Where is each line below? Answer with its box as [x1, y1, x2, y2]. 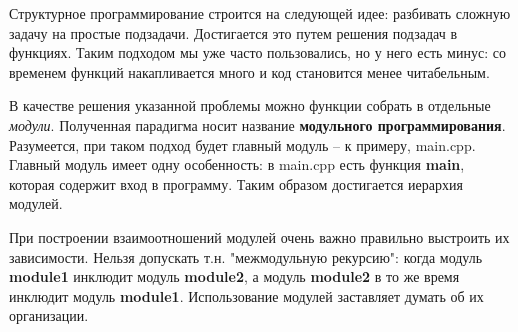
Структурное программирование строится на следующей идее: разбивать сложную [9, 3, 511, 23]
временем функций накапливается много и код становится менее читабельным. [9, 61, 490, 82]
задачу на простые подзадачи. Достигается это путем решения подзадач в [9, 22, 457, 43]
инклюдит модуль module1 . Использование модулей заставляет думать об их [9, 285, 484, 306]
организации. [9, 305, 89, 326]
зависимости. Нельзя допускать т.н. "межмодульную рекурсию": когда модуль [9, 246, 483, 267]
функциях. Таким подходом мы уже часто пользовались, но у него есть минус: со [9, 42, 506, 63]
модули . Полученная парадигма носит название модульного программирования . [9, 114, 506, 135]
